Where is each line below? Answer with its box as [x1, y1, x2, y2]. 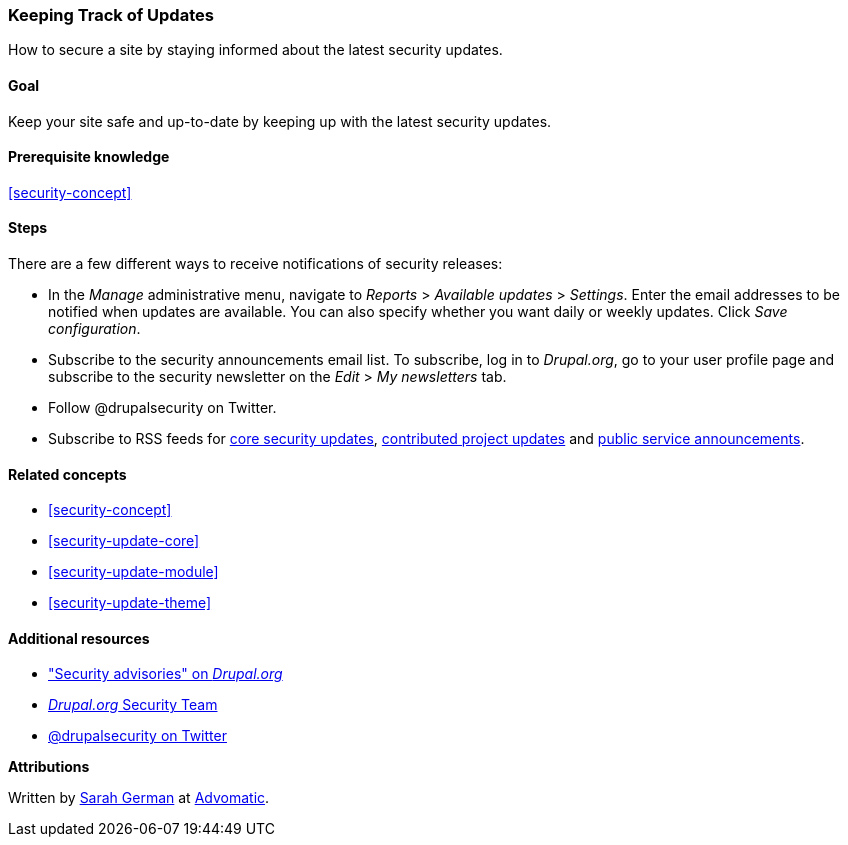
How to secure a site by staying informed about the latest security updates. [8, 41, 503, 59]
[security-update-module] [48, 563, 219, 581]
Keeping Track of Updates [8, 5, 214, 25]
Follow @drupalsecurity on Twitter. [48, 399, 277, 417]
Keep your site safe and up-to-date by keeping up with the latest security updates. [8, 112, 552, 130]
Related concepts [8, 465, 127, 483]
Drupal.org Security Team [48, 696, 218, 714]
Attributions [8, 758, 90, 776]
